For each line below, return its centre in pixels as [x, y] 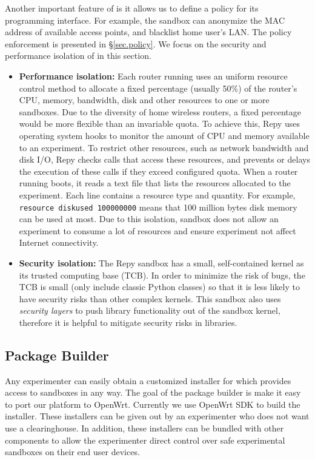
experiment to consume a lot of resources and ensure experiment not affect [157, 230]
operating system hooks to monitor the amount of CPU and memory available [164, 135]
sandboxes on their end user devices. [72, 452]
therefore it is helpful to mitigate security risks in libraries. [128, 322]
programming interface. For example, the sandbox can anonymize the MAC [145, 20]
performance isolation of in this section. [78, 56]
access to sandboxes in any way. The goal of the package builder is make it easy [153, 392]
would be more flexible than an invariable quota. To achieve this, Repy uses [160, 123]
